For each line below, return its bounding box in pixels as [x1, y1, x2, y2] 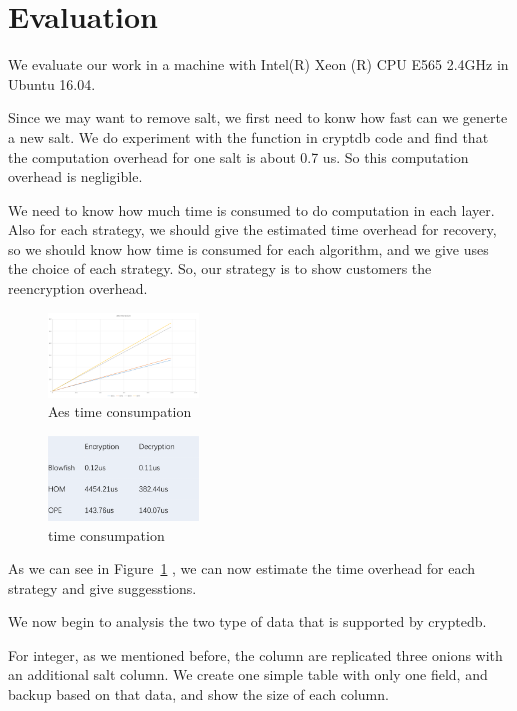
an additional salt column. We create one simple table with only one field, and [8, 664, 488, 685]
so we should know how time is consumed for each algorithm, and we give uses [8, 238, 489, 259]
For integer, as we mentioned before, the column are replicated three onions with [8, 644, 503, 665]
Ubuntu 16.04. [8, 73, 96, 94]
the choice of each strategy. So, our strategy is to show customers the [8, 258, 432, 279]
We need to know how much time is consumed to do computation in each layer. [8, 199, 495, 220]
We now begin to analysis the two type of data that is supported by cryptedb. [8, 611, 487, 632]
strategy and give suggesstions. [8, 577, 197, 598]
